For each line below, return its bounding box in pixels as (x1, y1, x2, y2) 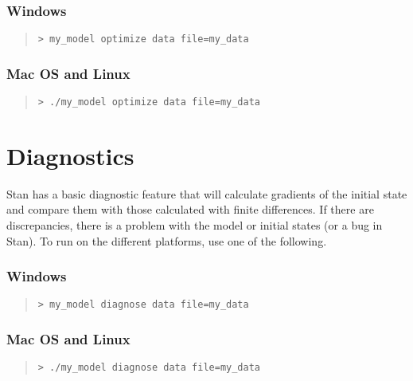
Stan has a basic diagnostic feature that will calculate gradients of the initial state (6, 185, 407, 202)
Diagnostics (6, 139, 134, 171)
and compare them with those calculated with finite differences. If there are (6, 201, 374, 218)
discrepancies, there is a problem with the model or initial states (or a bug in (6, 217, 383, 234)
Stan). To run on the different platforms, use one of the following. (6, 232, 327, 249)
